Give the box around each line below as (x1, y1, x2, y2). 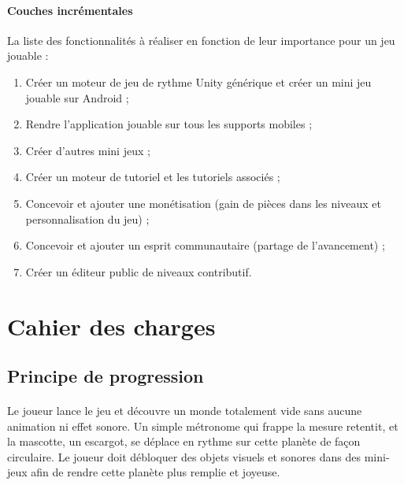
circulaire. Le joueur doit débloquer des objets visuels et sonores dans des (7, 448, 361, 465)
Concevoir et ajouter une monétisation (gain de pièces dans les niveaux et (25, 194, 381, 211)
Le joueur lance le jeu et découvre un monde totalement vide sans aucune (7, 402, 362, 419)
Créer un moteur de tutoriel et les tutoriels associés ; (25, 168, 280, 185)
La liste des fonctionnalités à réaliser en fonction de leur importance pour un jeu (7, 31, 395, 48)
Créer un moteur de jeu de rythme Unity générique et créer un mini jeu (25, 73, 372, 90)
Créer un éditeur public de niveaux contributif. (25, 263, 252, 280)
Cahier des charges (7, 309, 216, 342)
